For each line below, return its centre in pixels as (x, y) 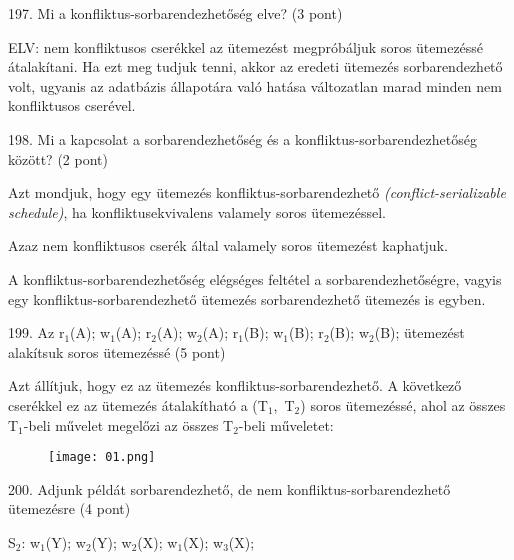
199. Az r (36, 332)
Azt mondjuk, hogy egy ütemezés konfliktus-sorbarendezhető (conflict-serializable (257, 192)
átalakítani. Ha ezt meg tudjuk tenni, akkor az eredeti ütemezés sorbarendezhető (255, 66)
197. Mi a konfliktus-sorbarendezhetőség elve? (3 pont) (175, 13)
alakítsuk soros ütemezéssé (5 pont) (117, 351)
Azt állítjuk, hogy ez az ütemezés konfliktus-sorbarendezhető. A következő (235, 385)
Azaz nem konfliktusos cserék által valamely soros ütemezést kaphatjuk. (228, 245)
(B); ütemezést (419, 332)
